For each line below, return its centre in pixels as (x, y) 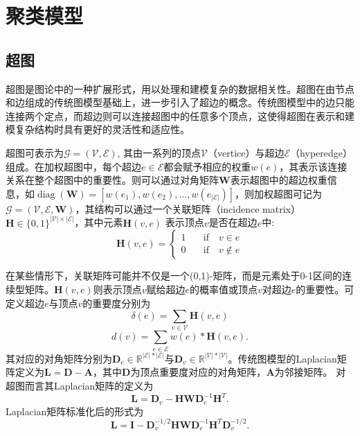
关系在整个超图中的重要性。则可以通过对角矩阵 (112, 180)
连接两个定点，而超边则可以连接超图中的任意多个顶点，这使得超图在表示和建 (180, 115)
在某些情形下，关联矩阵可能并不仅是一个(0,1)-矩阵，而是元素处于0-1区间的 (174, 276)
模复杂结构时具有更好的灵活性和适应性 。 (98, 129)
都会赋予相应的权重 (207, 166)
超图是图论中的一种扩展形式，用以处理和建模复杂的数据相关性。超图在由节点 (180, 88)
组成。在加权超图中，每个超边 (73, 166)
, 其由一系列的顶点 (159, 152)
